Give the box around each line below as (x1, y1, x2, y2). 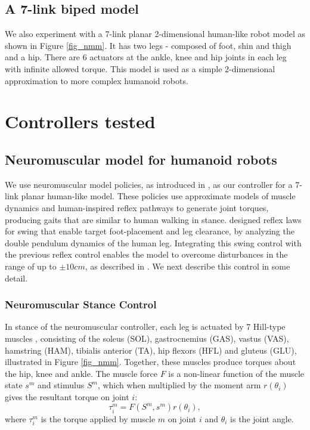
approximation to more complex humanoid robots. (5, 74, 188, 86)
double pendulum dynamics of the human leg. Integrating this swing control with (5, 236, 302, 249)
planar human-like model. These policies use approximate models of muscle (21, 190, 296, 202)
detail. (5, 271, 28, 284)
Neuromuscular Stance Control (5, 297, 157, 312)
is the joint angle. (230, 412, 294, 425)
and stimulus (37, 379, 85, 391)
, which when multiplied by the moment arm (97, 379, 261, 391)
